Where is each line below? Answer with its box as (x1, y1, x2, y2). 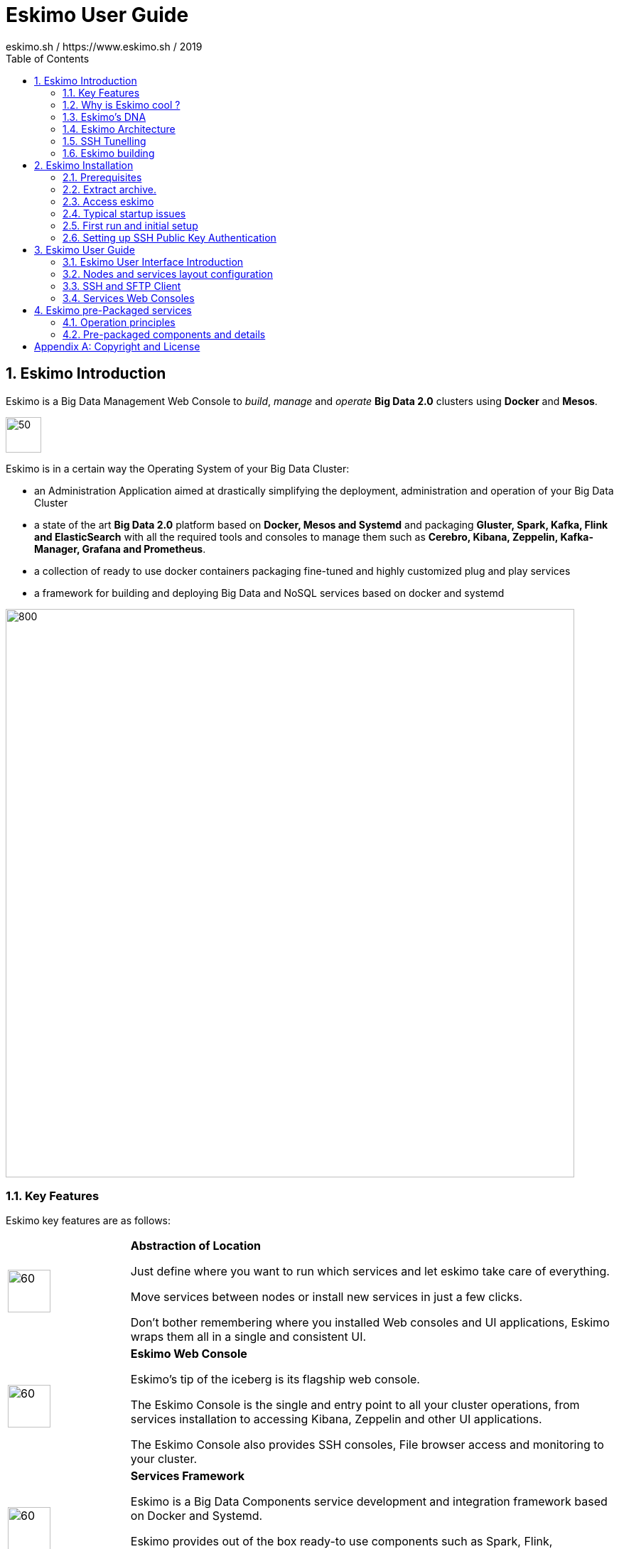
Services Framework (130, 1469, 245, 1484)
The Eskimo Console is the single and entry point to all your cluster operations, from (130, 1398, 580, 1413)
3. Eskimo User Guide (34, 243, 135, 256)
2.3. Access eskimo (63, 195, 154, 207)
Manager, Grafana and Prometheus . (34, 542, 206, 555)
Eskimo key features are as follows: (6, 1214, 171, 1227)
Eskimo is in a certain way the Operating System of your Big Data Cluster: (6, 462, 350, 475)
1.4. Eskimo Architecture (63, 122, 176, 135)
